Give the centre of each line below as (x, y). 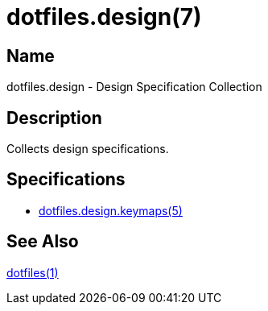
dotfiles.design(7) (104, 17)
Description (54, 118)
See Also (43, 242)
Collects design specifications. (88, 149)
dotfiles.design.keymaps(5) (111, 210)
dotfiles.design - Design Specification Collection (134, 87)
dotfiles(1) (33, 272)
